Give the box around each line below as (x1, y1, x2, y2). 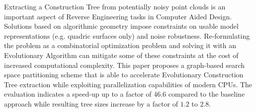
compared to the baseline (168, 89, 245, 99)
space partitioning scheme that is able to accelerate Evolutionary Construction (4, 69, 244, 80)
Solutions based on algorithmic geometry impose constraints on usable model (4, 21, 239, 31)
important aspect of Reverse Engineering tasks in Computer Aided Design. (4, 11, 232, 21)
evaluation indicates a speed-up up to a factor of (4, 89, 152, 99)
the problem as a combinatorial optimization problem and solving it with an (4, 40, 236, 51)
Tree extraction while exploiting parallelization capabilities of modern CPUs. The (4, 79, 253, 89)
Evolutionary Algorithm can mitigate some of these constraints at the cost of (4, 50, 239, 60)
